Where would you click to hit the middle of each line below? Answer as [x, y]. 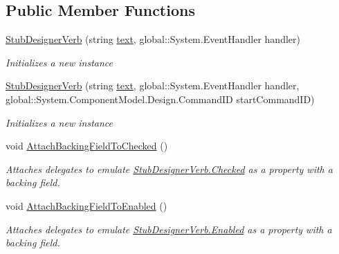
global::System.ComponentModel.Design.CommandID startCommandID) [160, 99]
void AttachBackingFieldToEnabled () [86, 205]
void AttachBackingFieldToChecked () [87, 146]
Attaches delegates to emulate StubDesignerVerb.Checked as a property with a [169, 169]
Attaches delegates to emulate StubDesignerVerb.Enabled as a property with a [169, 229]
